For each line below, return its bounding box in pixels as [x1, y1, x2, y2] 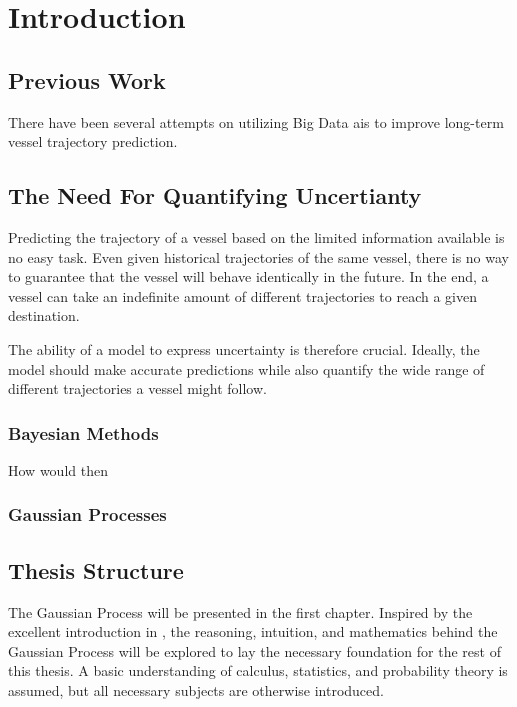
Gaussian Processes [8, 502, 167, 527]
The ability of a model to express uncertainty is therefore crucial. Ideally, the [8, 338, 480, 359]
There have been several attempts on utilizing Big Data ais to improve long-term [8, 111, 504, 132]
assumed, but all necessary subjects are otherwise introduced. [8, 679, 384, 700]
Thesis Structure [8, 554, 184, 585]
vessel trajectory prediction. [8, 131, 178, 152]
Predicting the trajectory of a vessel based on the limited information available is [8, 226, 505, 247]
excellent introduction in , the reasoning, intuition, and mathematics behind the [8, 621, 498, 642]
